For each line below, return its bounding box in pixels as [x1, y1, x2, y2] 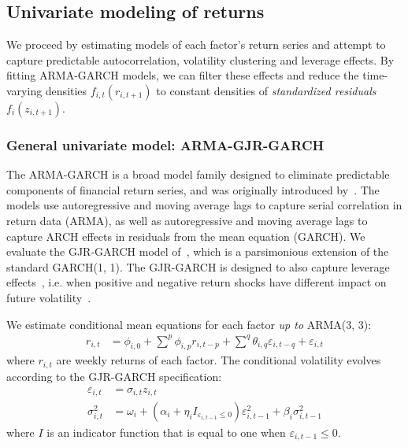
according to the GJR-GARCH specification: [6, 368, 222, 384]
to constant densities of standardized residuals [156, 82, 376, 98]
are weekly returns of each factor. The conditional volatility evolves [56, 352, 381, 368]
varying [6, 82, 43, 98]
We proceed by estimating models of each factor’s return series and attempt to [6, 36, 386, 53]
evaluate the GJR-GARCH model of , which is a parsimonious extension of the [6, 243, 389, 260]
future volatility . [6, 289, 91, 305]
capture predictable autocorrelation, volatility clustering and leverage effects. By [6, 51, 395, 68]
